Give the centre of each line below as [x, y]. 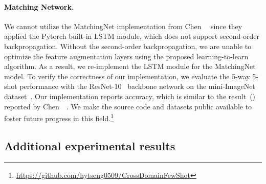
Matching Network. [39, 6]
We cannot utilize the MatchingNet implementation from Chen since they [123, 26]
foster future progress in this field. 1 [59, 117]
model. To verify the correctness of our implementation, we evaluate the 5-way [127, 76]
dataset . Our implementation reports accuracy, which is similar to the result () [130, 96]
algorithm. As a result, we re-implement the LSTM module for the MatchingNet [130, 66]
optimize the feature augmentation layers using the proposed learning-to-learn [126, 56]
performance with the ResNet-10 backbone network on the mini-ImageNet [137, 86]
